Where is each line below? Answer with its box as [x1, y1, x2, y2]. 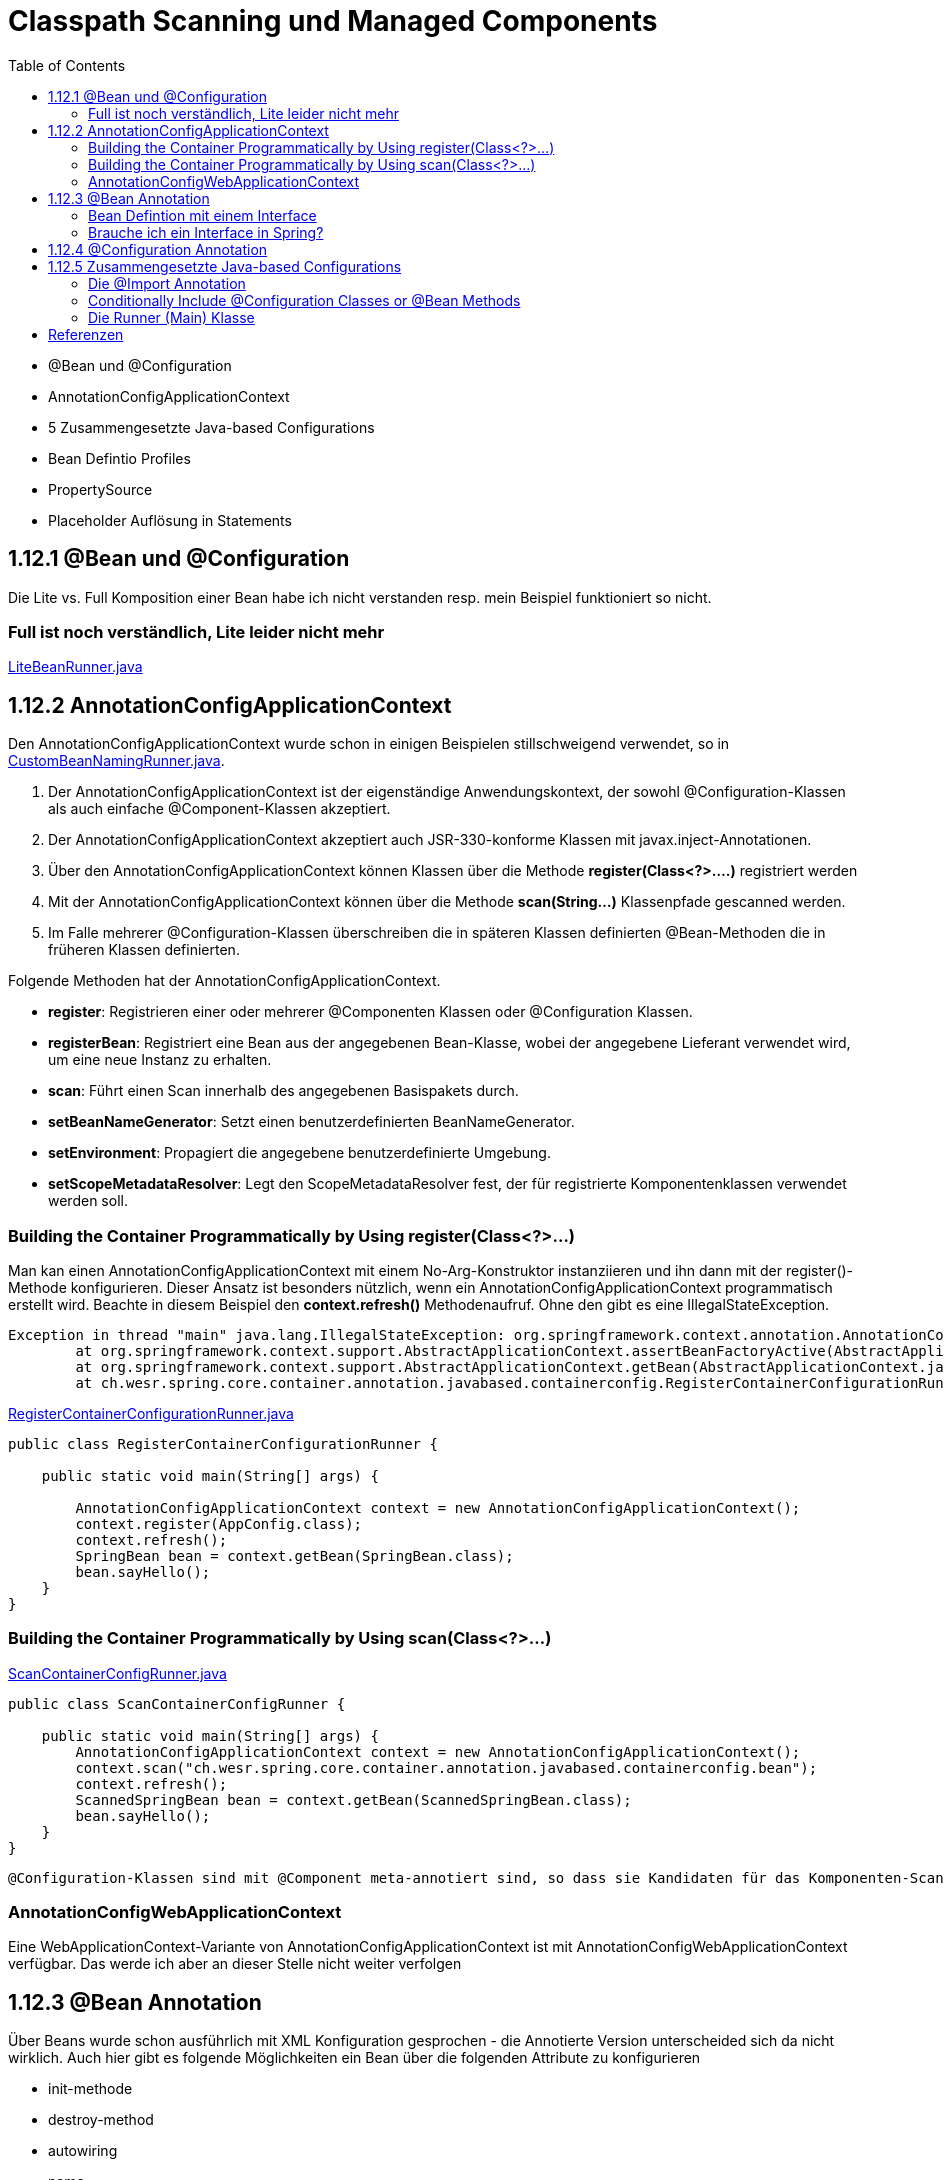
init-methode [48, 2080, 133, 2098]
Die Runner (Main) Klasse [88, 308, 255, 326]
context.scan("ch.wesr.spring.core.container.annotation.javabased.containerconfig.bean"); [75, 1759, 818, 1776]
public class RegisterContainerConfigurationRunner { [8, 1435, 438, 1452]
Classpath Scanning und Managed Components [8, 4, 658, 38]
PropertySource [48, 480, 153, 498]
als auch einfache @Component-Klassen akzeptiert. [48, 800, 391, 818]
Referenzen [48, 325, 124, 343]
